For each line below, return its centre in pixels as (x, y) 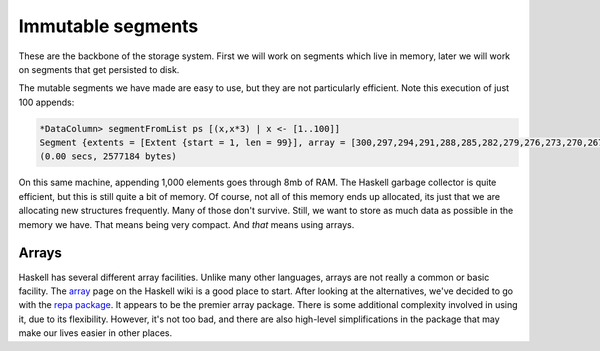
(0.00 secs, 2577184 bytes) (108, 156)
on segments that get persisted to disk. (99, 69)
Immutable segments (108, 26)
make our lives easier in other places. (95, 333)
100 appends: (46, 102)
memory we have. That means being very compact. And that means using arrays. (186, 224)
